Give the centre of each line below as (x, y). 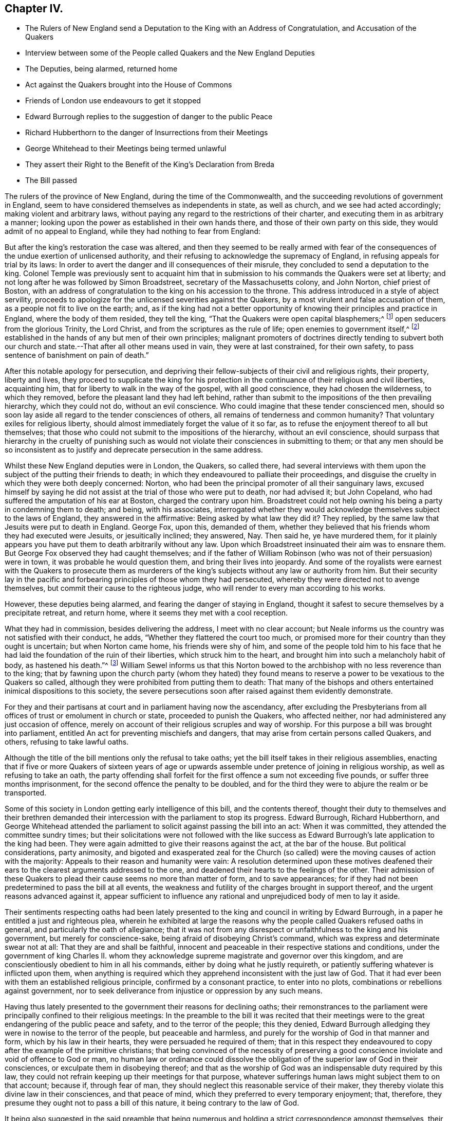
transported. (26, 793)
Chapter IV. (34, 8)
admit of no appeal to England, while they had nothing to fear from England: (133, 231)
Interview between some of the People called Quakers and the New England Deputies (170, 53)
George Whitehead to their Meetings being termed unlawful (126, 149)
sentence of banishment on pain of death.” (77, 355)
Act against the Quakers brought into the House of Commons (129, 85)
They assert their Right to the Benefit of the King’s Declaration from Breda (150, 165)
